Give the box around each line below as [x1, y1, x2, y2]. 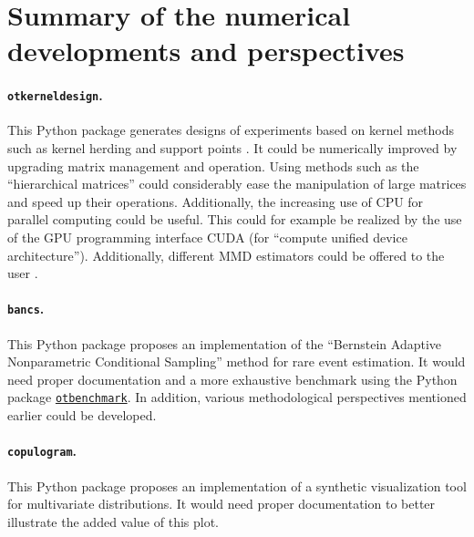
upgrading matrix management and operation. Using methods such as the [7, 156, 419, 175]
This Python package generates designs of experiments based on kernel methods [7, 120, 455, 139]
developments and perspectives [7, 32, 405, 69]
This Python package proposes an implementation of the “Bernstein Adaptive [7, 334, 441, 353]
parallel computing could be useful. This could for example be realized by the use [7, 210, 462, 229]
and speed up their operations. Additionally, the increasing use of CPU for [7, 191, 424, 211]
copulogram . [7, 441, 77, 460]
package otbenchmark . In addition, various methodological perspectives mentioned [7, 387, 467, 407]
